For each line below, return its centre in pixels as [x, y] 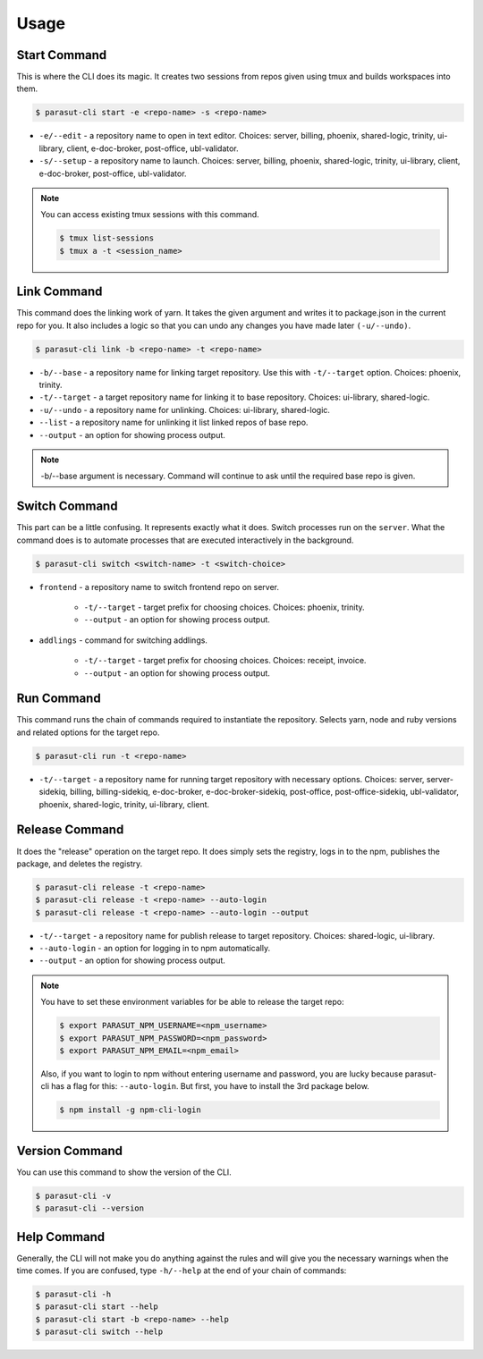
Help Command [61, 1237]
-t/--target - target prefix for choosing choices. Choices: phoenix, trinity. [225, 607]
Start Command [62, 55]
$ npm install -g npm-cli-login [130, 1110]
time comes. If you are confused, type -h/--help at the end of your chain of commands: [182, 1270]
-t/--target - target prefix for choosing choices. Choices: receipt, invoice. [225, 661]
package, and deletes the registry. [80, 864]
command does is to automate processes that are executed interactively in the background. [185, 540]
